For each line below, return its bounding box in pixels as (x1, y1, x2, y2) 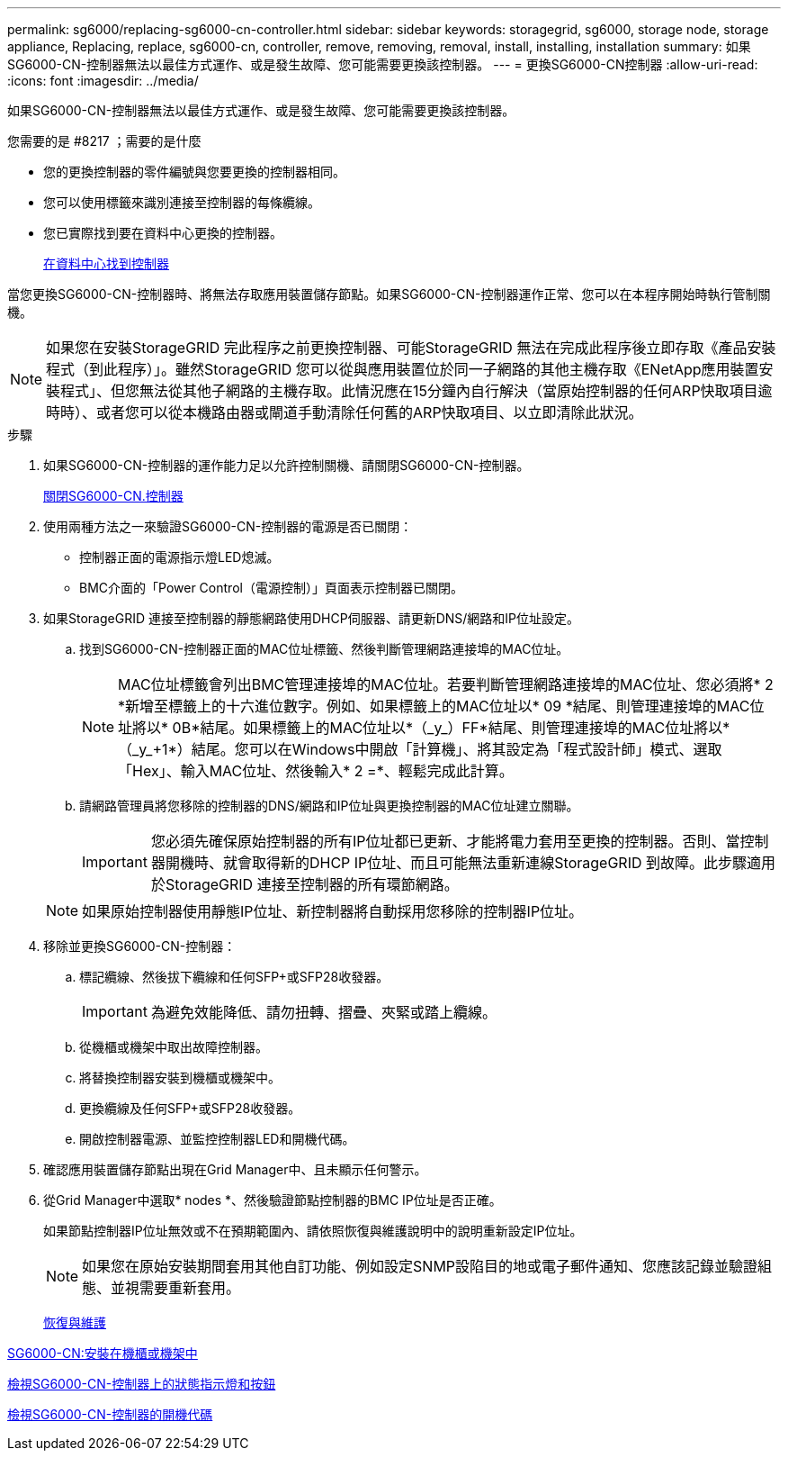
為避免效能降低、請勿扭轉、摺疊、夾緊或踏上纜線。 (150, 1003, 497, 1021)
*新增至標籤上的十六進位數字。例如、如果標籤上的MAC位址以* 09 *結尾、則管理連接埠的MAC (118, 697, 750, 715)
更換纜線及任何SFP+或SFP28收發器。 (79, 1100, 301, 1116)
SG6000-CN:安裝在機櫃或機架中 (7, 1345, 198, 1361)
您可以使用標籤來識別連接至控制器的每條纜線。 (43, 195, 320, 210)
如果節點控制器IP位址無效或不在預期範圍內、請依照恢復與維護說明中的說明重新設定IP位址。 (43, 1223, 583, 1238)
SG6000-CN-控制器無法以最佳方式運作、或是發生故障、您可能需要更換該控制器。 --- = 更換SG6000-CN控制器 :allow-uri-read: (7, 57, 758, 72)
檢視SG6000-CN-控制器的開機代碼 (7, 1407, 213, 1422)
